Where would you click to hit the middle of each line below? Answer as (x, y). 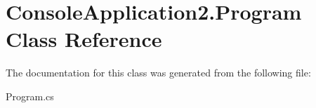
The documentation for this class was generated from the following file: (158, 73)
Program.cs (30, 96)
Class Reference (84, 39)
